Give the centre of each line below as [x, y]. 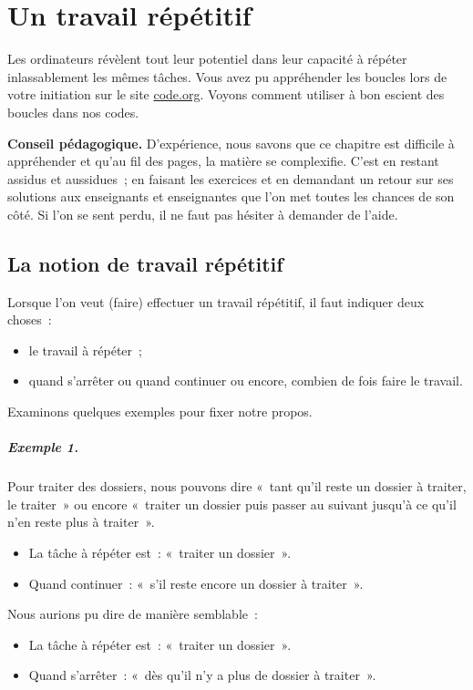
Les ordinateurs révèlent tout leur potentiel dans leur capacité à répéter [207, 59]
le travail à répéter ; [85, 350]
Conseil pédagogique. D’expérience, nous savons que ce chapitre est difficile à [231, 143]
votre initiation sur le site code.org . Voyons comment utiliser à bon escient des [226, 94]
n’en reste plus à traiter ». [81, 522]
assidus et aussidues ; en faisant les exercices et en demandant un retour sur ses [231, 178]
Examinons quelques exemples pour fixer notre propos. [160, 412]
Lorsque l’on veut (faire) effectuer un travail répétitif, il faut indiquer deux [216, 301]
